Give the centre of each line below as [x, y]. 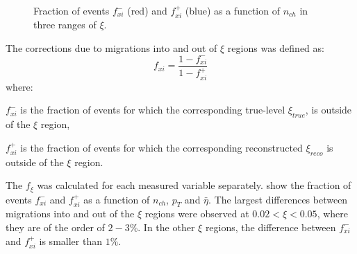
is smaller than [70, 241]
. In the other [166, 227]
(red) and [147, 10]
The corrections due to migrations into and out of [111, 48]
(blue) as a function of [232, 10]
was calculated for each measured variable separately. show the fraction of [194, 185]
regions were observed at [197, 214]
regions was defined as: [276, 48]
